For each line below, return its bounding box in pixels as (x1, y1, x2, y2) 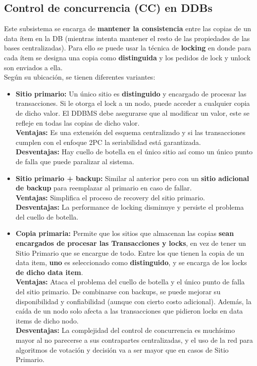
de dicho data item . (15, 267, 83, 277)
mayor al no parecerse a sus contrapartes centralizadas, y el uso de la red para (15, 335, 253, 345)
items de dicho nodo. (15, 315, 79, 325)
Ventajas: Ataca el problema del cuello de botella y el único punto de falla (15, 276, 245, 287)
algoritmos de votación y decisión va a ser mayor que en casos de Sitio (15, 344, 229, 355)
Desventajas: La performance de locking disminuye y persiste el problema (15, 202, 244, 212)
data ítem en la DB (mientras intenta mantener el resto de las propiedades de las (4, 33, 250, 43)
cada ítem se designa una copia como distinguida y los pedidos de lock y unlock (4, 52, 251, 62)
